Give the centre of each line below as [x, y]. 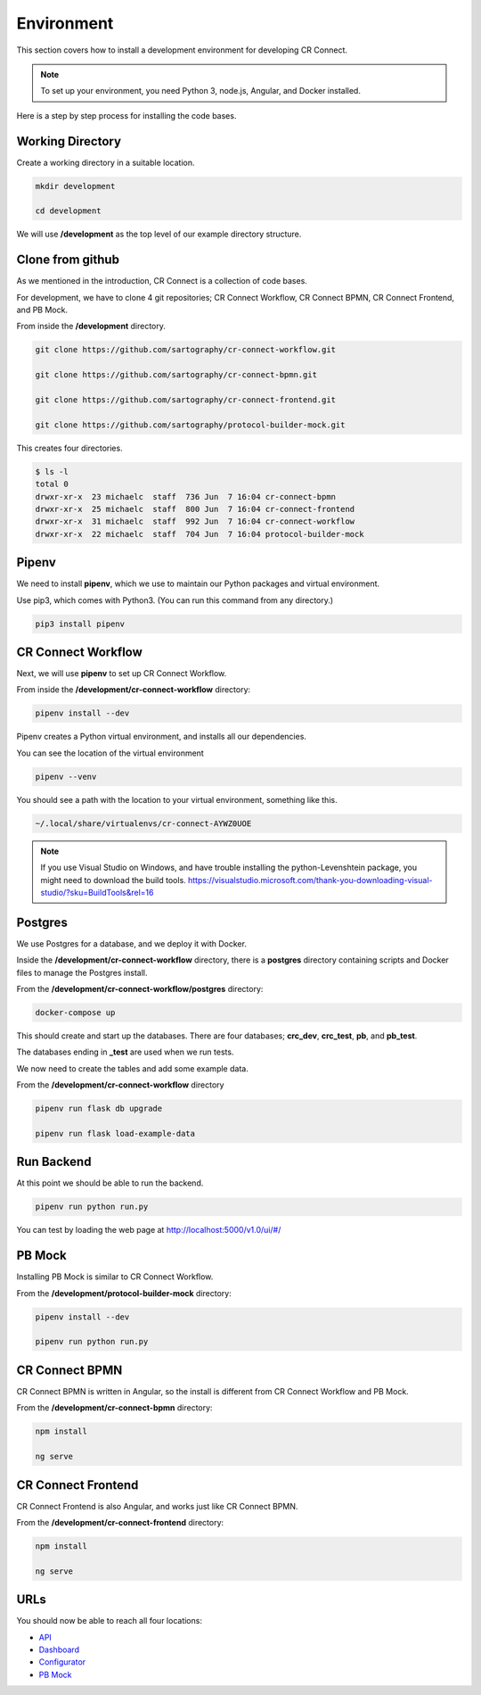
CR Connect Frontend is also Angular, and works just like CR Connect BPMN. [157, 1506]
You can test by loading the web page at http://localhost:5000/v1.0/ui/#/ [149, 1230]
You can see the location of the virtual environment [110, 753]
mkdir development [75, 186]
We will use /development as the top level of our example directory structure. [159, 234]
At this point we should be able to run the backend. [110, 1183]
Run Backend [54, 1162]
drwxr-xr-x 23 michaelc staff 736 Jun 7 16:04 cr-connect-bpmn [186, 496]
